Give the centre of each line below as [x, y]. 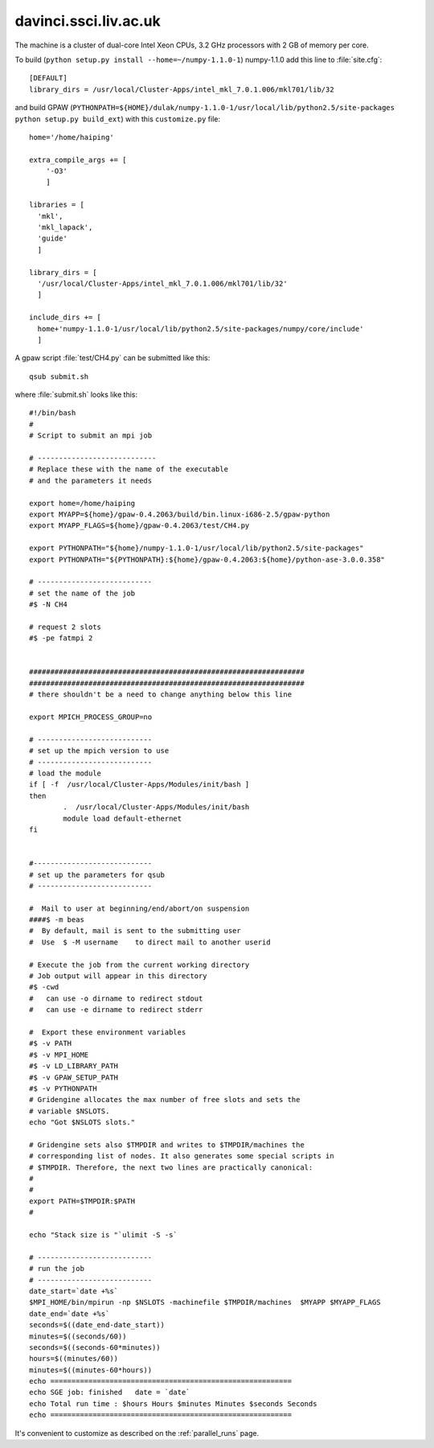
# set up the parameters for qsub [97, 874]
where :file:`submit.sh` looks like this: [76, 395]
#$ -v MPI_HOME [59, 1055]
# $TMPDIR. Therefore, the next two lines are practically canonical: [171, 1167]
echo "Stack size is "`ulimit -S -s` [104, 1235]
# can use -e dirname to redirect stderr [116, 1010]
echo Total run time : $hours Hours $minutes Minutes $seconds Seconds [173, 1403]
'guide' [52, 239]
